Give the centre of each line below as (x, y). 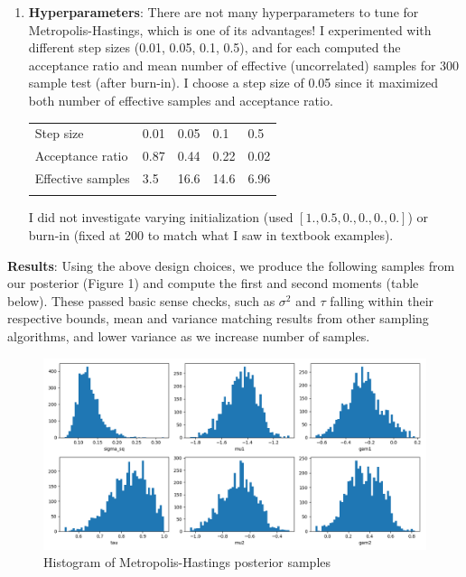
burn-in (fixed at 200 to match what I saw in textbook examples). (211, 234)
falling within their (382, 300)
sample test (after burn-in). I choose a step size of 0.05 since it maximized (233, 83)
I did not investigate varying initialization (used (161, 217)
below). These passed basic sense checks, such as (141, 300)
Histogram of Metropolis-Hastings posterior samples (187, 562)
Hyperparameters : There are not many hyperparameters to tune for (224, 12)
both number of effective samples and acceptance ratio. (181, 100)
